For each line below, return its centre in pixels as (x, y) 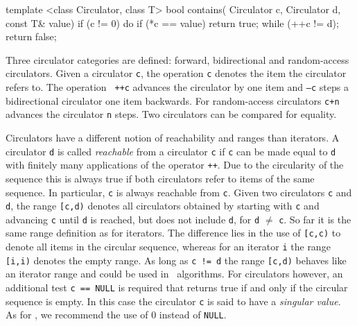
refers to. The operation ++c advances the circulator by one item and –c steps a (177, 87)
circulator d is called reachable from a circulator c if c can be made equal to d (171, 151)
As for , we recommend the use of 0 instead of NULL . (116, 315)
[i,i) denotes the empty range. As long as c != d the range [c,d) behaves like (176, 260)
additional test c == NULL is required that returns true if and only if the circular (177, 288)
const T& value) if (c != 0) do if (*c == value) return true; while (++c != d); (172, 23)
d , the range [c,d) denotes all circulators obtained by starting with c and (163, 206)
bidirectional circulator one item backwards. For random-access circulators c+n (173, 100)
